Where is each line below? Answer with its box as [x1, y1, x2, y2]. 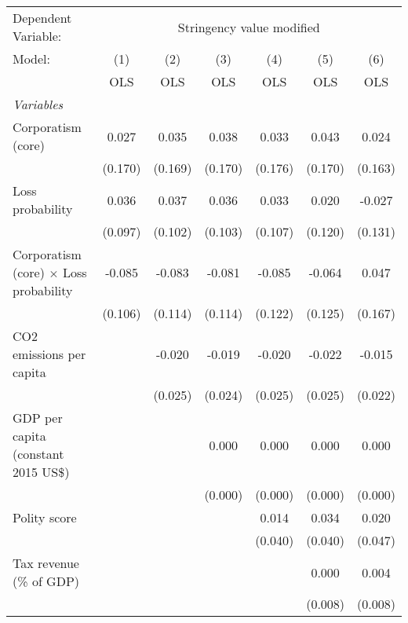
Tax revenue [13, 554, 79, 572]
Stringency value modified [177, 17, 320, 36]
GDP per [13, 409, 63, 427]
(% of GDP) [13, 572, 80, 590]
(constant [13, 445, 64, 463]
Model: [13, 49, 51, 68]
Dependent [13, 9, 72, 27]
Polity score [13, 508, 77, 526]
